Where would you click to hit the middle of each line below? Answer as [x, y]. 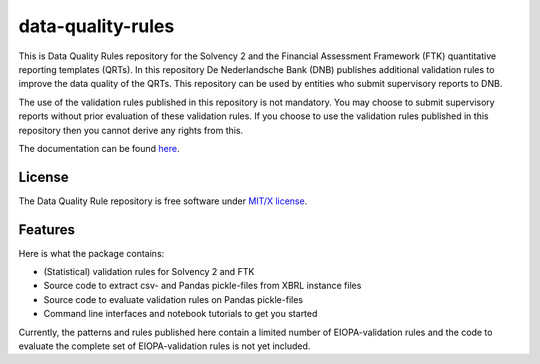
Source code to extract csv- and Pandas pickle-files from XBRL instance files [202, 286]
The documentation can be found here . [99, 148]
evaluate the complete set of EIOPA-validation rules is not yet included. [164, 346]
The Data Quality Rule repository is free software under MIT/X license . [163, 201]
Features [46, 229]
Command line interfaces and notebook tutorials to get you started [180, 314]
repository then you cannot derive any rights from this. [131, 130]
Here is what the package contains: [91, 253]
